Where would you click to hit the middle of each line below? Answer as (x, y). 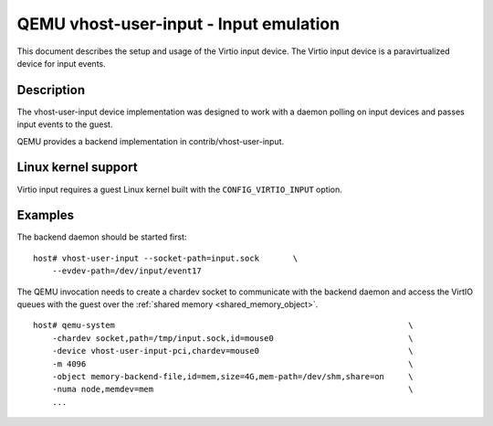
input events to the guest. (65, 124)
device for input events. (62, 63)
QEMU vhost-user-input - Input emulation (178, 24)
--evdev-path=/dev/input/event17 (127, 271)
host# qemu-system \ (223, 325)
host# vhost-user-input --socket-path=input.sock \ (166, 258)
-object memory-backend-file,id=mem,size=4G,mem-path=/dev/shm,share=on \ (232, 376)
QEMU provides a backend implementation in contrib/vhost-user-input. (151, 141)
